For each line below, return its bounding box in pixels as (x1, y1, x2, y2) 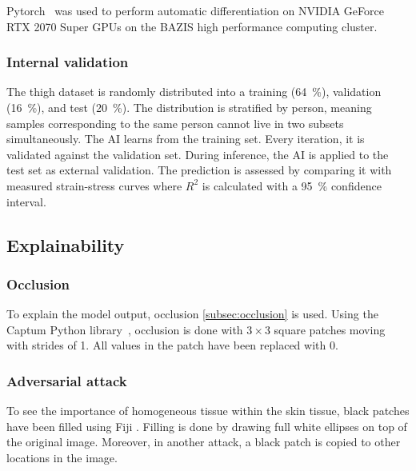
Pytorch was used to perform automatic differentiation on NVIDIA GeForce (6, 2, 384, 18)
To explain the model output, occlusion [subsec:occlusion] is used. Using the (6, 305, 378, 322)
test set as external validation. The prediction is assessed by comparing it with (6, 162, 392, 178)
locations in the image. (6, 449, 118, 465)
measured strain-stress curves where (6, 177, 182, 194)
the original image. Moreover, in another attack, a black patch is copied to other (6, 433, 401, 450)
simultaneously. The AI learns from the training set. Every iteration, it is (6, 130, 365, 147)
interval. (6, 193, 46, 210)
